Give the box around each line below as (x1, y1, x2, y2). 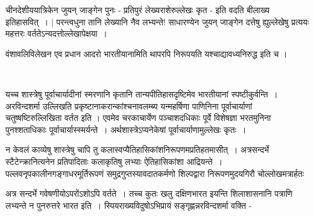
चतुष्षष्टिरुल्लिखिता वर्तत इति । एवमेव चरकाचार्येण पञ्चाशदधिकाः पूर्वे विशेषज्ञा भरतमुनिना (5, 111, 271, 124)
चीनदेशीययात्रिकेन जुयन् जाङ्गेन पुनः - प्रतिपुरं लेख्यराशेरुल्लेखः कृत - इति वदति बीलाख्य (5, 4, 270, 16)
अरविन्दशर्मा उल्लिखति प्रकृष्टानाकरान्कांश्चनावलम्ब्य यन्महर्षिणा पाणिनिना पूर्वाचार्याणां (5, 99, 253, 112)
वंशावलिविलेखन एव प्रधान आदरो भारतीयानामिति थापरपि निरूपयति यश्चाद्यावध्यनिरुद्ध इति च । (5, 47, 287, 60)
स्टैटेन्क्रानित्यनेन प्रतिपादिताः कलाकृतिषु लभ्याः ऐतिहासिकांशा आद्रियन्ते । (5, 155, 223, 167)
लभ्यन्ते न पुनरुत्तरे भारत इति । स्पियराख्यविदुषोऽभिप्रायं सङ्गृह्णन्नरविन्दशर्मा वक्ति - (5, 199, 252, 211)
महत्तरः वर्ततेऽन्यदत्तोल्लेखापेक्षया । (5, 27, 108, 40)
